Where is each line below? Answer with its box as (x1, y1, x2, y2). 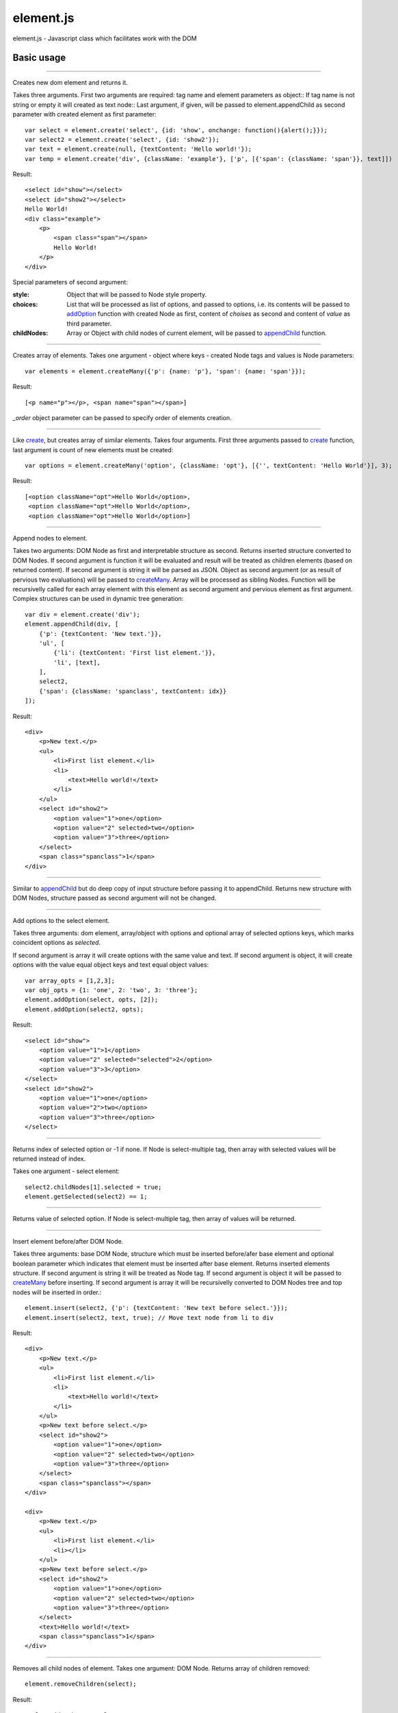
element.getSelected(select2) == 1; (25, 1193, 148, 1200)
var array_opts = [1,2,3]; (25, 976, 116, 985)
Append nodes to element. (12, 534, 88, 543)
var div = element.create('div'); (25, 611, 140, 618)
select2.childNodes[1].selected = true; (25, 1183, 162, 1191)
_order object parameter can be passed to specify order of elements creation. (12, 413, 232, 421)
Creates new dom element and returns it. (12, 78, 128, 86)
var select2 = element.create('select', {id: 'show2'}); (25, 136, 220, 143)
